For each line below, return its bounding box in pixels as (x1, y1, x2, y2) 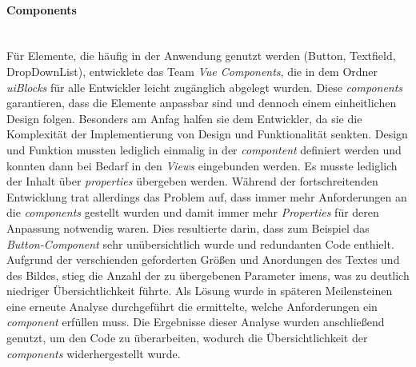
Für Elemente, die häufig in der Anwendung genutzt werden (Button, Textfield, (6, 47, 396, 64)
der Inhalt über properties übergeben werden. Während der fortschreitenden (6, 173, 378, 189)
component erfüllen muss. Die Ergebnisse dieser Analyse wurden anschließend (6, 313, 385, 330)
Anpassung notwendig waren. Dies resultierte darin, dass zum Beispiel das (6, 219, 370, 236)
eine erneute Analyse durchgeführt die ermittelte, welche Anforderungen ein (6, 297, 378, 314)
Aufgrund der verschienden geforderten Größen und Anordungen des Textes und (6, 251, 400, 268)
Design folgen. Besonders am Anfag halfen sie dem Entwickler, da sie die (6, 110, 362, 126)
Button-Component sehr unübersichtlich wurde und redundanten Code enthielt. (6, 235, 394, 252)
